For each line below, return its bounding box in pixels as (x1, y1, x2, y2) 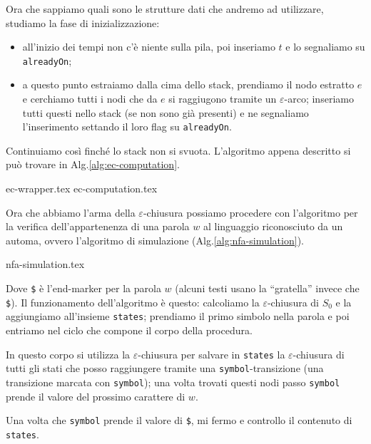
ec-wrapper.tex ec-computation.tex (6, 181, 158, 196)
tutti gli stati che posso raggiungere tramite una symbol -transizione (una (6, 361, 324, 376)
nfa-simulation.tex (6, 257, 85, 272)
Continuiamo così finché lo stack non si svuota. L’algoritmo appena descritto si (6, 143, 351, 158)
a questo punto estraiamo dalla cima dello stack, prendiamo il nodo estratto (22, 77, 355, 92)
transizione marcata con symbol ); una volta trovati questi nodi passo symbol (6, 374, 340, 389)
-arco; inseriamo (284, 91, 354, 106)
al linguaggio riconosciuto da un (203, 219, 343, 234)
